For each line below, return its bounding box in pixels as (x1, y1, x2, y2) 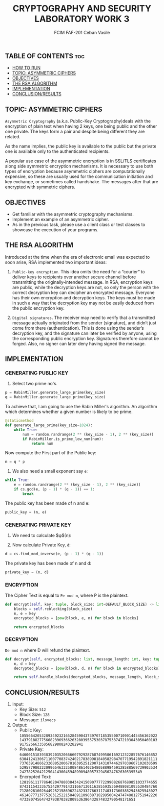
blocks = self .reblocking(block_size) (14, 606, 93, 611)
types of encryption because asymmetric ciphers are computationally (5, 169, 145, 174)
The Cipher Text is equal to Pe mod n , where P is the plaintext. (5, 592, 129, 598)
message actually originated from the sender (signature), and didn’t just (12, 319, 157, 326)
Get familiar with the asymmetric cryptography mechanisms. (12, 211, 134, 217)
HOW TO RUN (12, 65, 41, 71)
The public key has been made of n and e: (5, 500, 90, 506)
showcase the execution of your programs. (12, 226, 99, 233)
